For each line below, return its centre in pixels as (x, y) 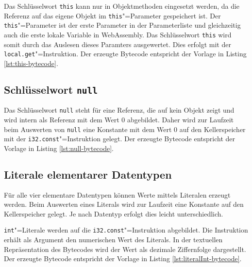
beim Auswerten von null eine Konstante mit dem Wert (88, 129)
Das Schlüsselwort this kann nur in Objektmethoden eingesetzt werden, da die (122, 6)
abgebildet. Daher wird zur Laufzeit (180, 119)
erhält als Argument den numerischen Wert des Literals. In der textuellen (113, 240)
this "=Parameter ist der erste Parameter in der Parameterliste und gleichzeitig (122, 25)
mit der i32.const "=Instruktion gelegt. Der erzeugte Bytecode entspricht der (120, 139)
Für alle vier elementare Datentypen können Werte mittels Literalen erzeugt (117, 194)
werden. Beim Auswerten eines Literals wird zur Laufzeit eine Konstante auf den (124, 204)
